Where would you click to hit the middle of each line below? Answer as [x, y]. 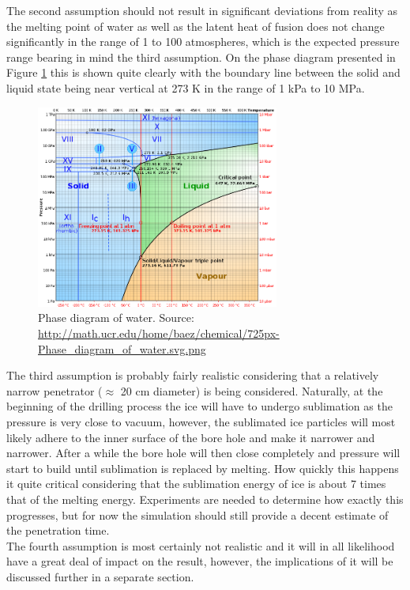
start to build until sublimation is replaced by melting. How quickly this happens [203, 468]
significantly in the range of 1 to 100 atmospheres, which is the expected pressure [203, 42]
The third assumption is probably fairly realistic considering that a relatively [193, 375]
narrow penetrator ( [55, 390]
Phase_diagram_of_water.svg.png [122, 348]
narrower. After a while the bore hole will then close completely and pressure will [203, 453]
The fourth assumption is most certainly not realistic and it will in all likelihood [201, 545]
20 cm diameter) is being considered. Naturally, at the [252, 390]
